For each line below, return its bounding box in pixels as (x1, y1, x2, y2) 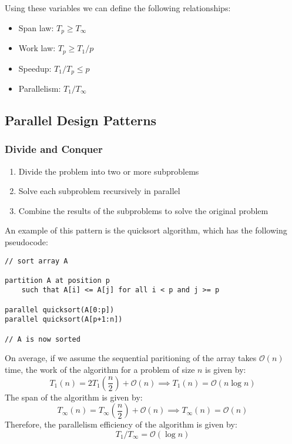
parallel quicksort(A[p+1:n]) (5, 315, 123, 324)
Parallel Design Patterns (5, 111, 157, 129)
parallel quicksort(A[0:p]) (5, 305, 115, 314)
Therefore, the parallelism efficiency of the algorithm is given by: (5, 418, 237, 430)
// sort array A (5, 256, 68, 265)
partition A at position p (5, 276, 110, 285)
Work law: (18, 42, 56, 54)
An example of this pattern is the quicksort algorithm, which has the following (5, 224, 287, 236)
